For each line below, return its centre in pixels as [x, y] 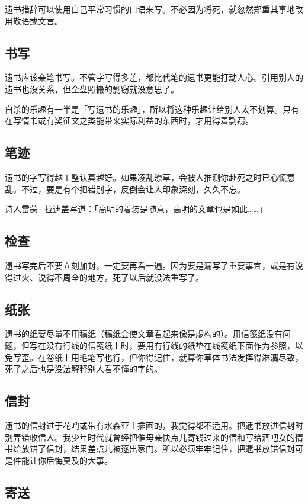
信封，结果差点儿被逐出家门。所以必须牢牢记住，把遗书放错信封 [170, 449]
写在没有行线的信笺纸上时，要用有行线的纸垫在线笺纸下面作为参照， [162, 345]
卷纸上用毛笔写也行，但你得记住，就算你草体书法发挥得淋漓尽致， [174, 357]
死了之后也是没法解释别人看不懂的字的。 [84, 369]
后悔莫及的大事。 [79, 460]
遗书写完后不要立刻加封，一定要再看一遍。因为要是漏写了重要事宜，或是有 [150, 265]
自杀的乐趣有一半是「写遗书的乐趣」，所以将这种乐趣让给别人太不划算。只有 [152, 109]
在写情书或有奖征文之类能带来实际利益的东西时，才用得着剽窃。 [129, 121]
